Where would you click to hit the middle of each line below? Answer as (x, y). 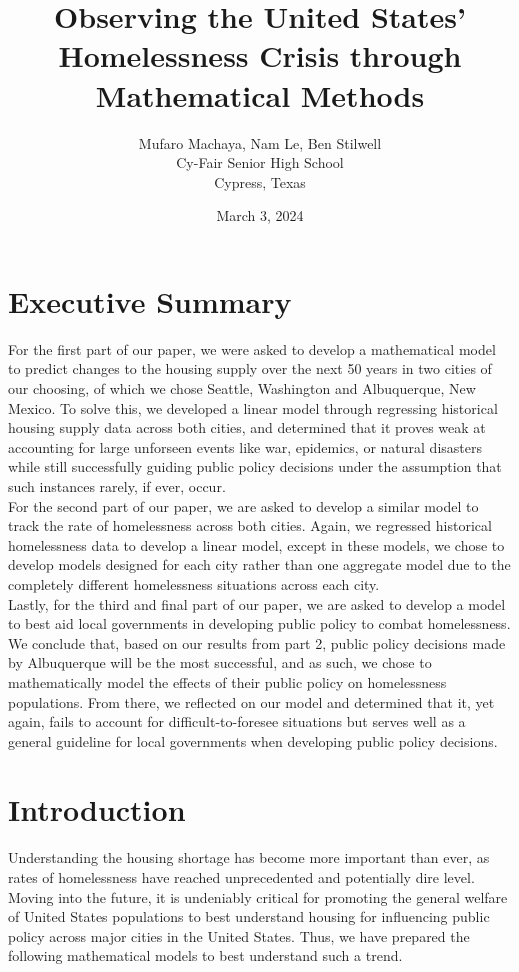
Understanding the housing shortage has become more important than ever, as (249, 857)
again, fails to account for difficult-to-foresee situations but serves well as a (237, 721)
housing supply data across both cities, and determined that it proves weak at (247, 427)
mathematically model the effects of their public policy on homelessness (227, 681)
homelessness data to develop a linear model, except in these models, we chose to (256, 544)
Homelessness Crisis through (260, 55)
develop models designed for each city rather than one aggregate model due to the (259, 564)
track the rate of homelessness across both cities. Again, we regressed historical (250, 525)
